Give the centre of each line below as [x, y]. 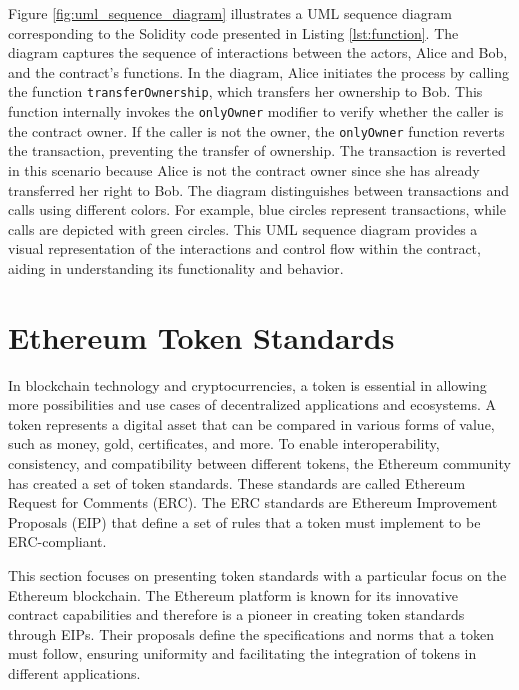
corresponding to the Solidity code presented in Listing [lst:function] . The [233, 32]
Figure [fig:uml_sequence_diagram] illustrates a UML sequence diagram [230, 13]
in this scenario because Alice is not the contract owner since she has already [244, 169]
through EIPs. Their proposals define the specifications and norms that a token [251, 633]
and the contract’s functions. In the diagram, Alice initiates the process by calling [259, 71]
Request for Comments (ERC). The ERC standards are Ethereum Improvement [253, 502]
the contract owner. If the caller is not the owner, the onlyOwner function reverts [256, 130]
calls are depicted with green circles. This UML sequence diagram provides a [243, 228]
